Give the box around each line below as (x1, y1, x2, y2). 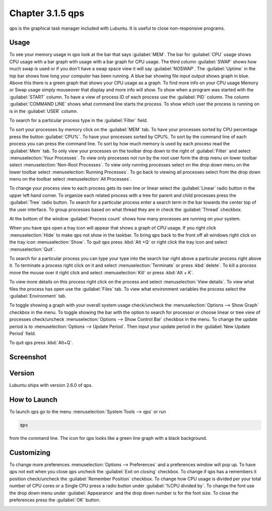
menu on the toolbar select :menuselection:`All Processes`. (9, 176, 132, 182)
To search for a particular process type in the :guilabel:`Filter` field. (9, 117, 148, 123)
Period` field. (9, 330, 36, 336)
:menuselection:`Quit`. (9, 246, 55, 252)
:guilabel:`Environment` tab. (9, 293, 66, 299)
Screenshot (9, 353, 47, 362)
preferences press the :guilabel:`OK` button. (9, 497, 101, 503)
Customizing (9, 448, 50, 457)
